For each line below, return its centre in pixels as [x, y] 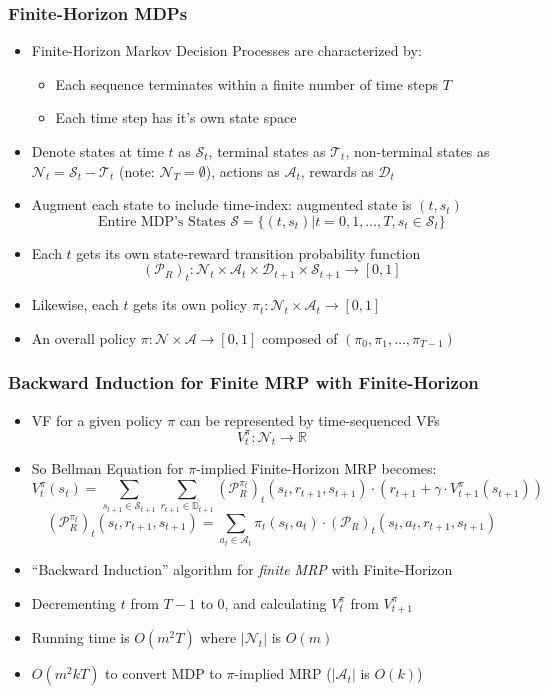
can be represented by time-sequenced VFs [309, 419]
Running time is [80, 637]
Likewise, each [75, 304]
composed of [299, 337]
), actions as [242, 170]
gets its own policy [190, 304]
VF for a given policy [97, 419]
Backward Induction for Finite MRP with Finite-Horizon [243, 382]
